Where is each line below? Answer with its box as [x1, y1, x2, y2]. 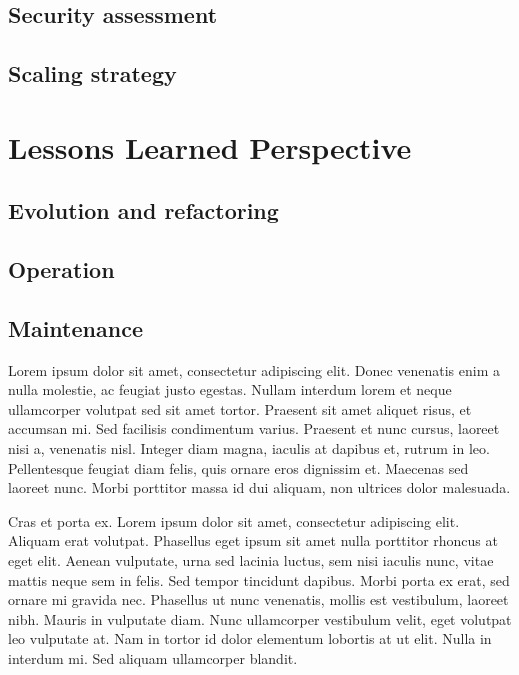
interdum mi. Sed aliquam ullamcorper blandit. [8, 648, 298, 669]
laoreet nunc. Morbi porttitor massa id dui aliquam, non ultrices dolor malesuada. [8, 477, 511, 498]
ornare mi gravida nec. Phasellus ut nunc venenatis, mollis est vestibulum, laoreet [8, 589, 509, 610]
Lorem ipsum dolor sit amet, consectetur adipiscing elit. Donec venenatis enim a [8, 359, 501, 380]
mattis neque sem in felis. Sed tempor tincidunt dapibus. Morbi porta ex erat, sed [8, 569, 510, 590]
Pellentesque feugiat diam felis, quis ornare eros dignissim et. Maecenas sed [8, 457, 469, 478]
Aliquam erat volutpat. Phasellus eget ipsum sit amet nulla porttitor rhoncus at [8, 530, 498, 551]
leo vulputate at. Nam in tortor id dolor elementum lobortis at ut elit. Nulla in [8, 628, 492, 649]
